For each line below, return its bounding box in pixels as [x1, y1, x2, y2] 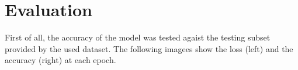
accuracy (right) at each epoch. [5, 54, 116, 66]
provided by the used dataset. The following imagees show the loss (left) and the [5, 42, 293, 54]
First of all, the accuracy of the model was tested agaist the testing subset [5, 31, 271, 43]
